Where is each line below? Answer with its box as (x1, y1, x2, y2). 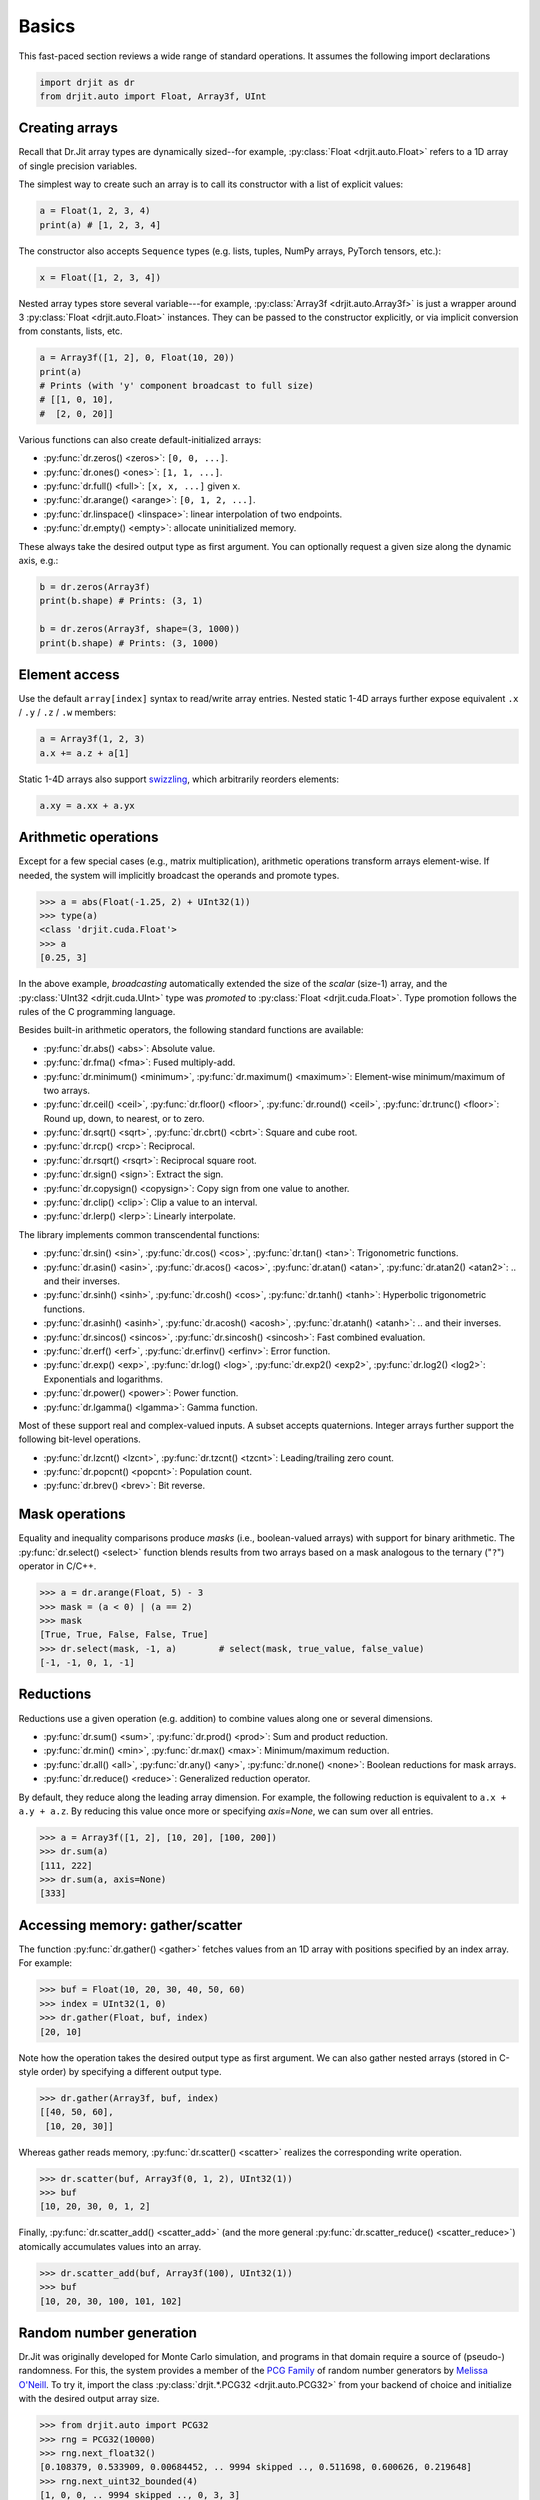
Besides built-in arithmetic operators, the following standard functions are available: (18, 1024, 364, 1036)
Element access (18, 666, 120, 683)
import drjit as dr (39, 76, 135, 88)
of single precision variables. (18, 160, 138, 172)
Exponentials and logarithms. (43, 1373, 164, 1385)
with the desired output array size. (18, 2393, 160, 2405)
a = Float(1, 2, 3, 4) (39, 205, 151, 217)
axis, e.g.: (18, 554, 59, 566)
